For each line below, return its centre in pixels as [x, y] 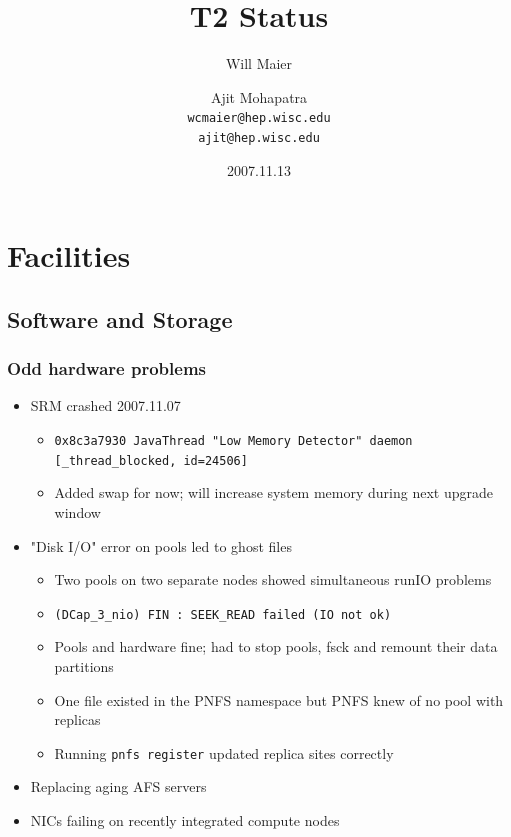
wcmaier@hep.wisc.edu [259, 118]
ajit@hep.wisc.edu [259, 137]
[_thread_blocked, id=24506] [151, 460]
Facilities [69, 255]
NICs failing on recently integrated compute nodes [185, 819]
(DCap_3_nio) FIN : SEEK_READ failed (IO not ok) [223, 614]
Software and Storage [120, 318]
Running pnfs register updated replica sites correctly [224, 752]
